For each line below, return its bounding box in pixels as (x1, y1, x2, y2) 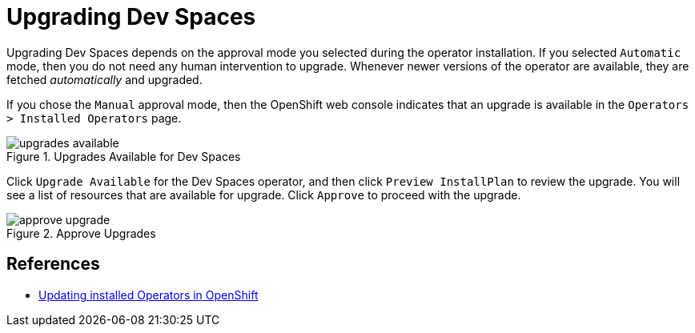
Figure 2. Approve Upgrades (6, 226, 156, 240)
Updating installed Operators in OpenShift (38, 287, 259, 302)
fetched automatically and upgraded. (6, 72, 203, 86)
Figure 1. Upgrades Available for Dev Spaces (6, 149, 241, 163)
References (6, 254, 100, 275)
